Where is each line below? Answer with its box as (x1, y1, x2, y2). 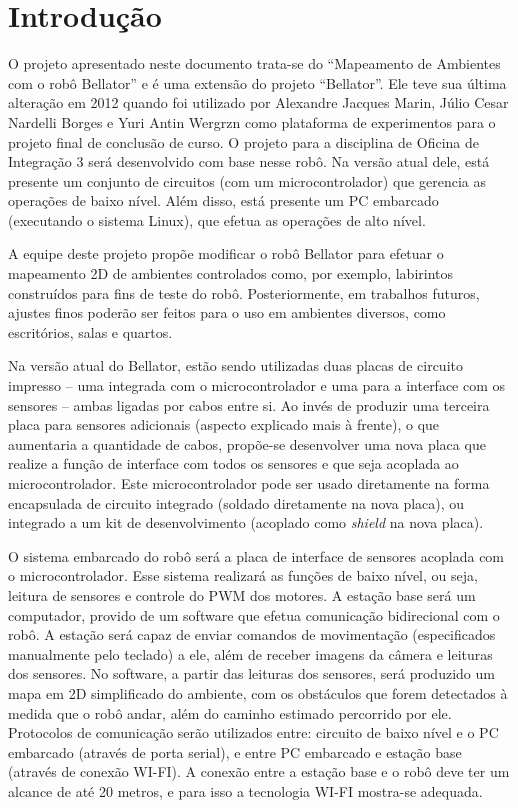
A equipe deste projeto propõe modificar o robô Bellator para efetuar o (8, 243, 444, 264)
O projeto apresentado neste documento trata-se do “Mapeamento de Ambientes (8, 53, 501, 74)
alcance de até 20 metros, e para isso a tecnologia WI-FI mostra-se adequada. (8, 780, 483, 801)
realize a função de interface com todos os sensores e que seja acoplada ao (8, 453, 459, 474)
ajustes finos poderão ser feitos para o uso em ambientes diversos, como (8, 302, 446, 323)
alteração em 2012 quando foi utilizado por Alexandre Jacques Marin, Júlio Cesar (8, 92, 509, 113)
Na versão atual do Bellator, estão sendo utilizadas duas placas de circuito (8, 355, 463, 376)
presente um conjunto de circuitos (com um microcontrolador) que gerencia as (8, 170, 486, 191)
